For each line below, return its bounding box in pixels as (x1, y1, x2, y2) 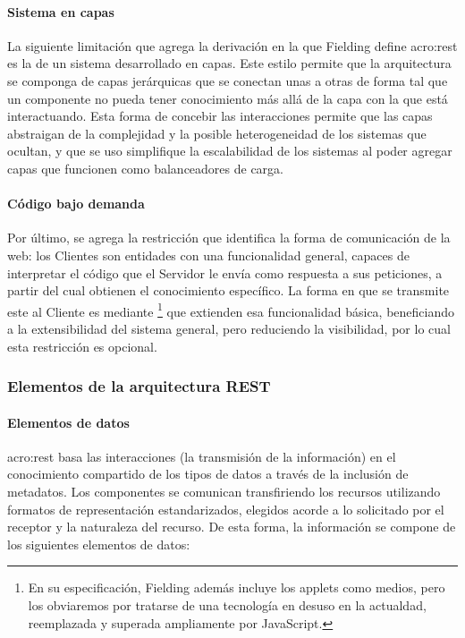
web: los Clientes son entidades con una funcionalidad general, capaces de (7, 245, 410, 264)
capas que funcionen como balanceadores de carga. (7, 158, 283, 177)
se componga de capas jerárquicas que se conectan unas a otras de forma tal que (7, 71, 448, 89)
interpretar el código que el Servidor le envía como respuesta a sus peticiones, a (7, 263, 443, 282)
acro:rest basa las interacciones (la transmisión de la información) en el (7, 447, 396, 465)
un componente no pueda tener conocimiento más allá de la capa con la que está (7, 89, 448, 107)
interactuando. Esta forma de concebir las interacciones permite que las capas (7, 106, 433, 125)
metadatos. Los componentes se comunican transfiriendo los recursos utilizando (7, 481, 441, 500)
